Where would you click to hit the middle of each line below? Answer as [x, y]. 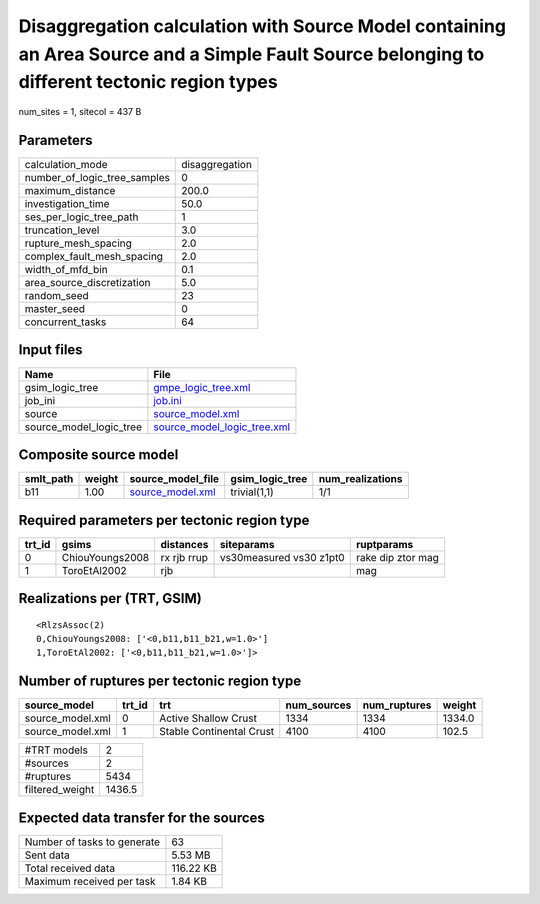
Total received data [69, 868]
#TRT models [56, 750]
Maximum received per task [90, 881]
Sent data [47, 855]
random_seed [56, 296]
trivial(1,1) [252, 492]
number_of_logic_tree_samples [97, 178]
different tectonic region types [148, 82]
